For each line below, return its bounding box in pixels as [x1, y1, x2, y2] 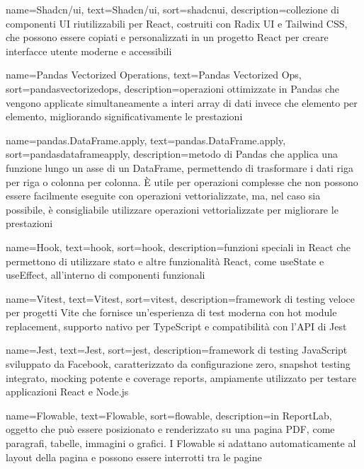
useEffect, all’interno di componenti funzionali [6, 267, 205, 282]
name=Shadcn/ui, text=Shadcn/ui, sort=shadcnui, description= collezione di [6, 2, 339, 16]
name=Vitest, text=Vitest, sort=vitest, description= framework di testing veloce [6, 291, 355, 306]
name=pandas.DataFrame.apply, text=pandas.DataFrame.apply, [6, 132, 286, 147]
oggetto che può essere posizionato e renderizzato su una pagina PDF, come [6, 422, 335, 436]
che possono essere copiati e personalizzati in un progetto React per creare [6, 30, 329, 45]
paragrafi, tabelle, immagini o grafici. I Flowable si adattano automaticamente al [6, 436, 356, 451]
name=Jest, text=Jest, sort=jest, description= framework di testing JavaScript [6, 342, 348, 357]
